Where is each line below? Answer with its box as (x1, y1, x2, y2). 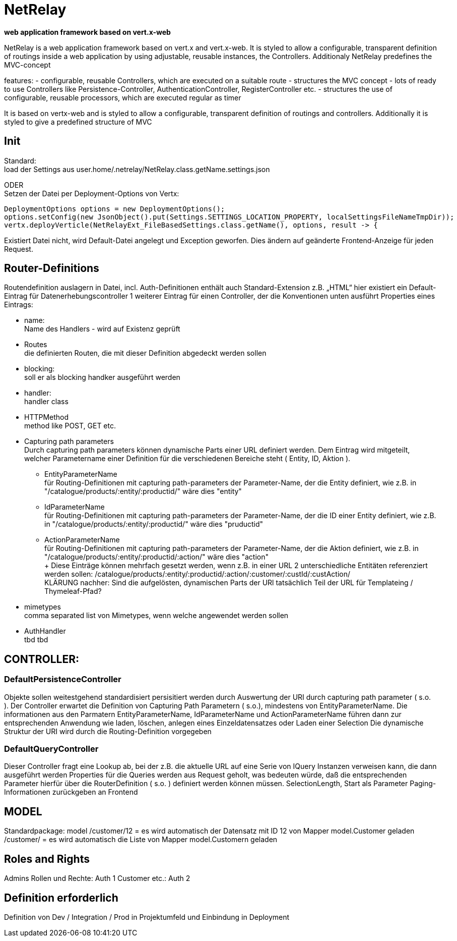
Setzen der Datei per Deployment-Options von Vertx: (4, 189, 179, 198)
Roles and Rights (4, 852, 90, 865)
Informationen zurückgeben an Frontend (4, 788, 138, 797)
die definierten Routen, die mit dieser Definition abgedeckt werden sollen (24, 349, 267, 358)
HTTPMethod (24, 413, 69, 422)
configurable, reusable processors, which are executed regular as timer (4, 93, 241, 102)
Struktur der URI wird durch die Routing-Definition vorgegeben (4, 727, 212, 736)
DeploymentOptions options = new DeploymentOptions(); (4, 204, 225, 213)
